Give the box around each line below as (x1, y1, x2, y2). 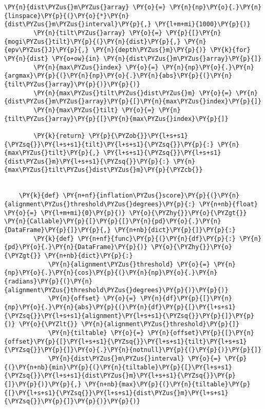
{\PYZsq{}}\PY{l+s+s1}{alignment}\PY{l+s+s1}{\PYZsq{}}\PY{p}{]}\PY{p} (4, 312, 254, 319)
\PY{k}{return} (33, 132, 85, 139)
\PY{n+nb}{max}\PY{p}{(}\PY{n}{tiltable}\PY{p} (85, 380, 251, 388)
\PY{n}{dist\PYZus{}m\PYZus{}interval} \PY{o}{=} (48, 354, 221, 362)
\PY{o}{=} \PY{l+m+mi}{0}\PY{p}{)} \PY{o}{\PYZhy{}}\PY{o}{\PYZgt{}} (4, 209, 247, 217)
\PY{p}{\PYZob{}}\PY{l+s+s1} (88, 132, 188, 139)
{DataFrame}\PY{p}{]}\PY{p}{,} (4, 226, 111, 234)
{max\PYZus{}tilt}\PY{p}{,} (4, 149, 100, 157)
